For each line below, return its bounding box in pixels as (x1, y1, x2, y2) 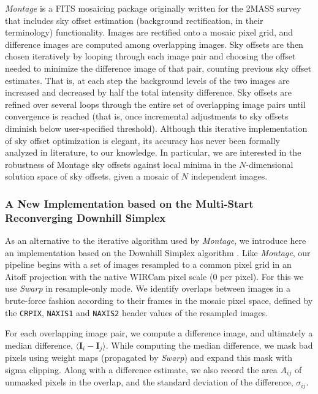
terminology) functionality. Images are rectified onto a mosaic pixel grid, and (5, 26, 293, 39)
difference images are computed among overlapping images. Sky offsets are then (5, 37, 303, 50)
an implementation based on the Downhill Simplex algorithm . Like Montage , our (5, 246, 311, 259)
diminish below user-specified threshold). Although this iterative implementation (5, 121, 308, 134)
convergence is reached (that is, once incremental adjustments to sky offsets (5, 110, 289, 123)
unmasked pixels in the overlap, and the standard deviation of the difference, (5, 376, 293, 388)
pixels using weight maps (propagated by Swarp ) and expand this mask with (5, 351, 293, 364)
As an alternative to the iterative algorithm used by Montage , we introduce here (5, 234, 306, 247)
